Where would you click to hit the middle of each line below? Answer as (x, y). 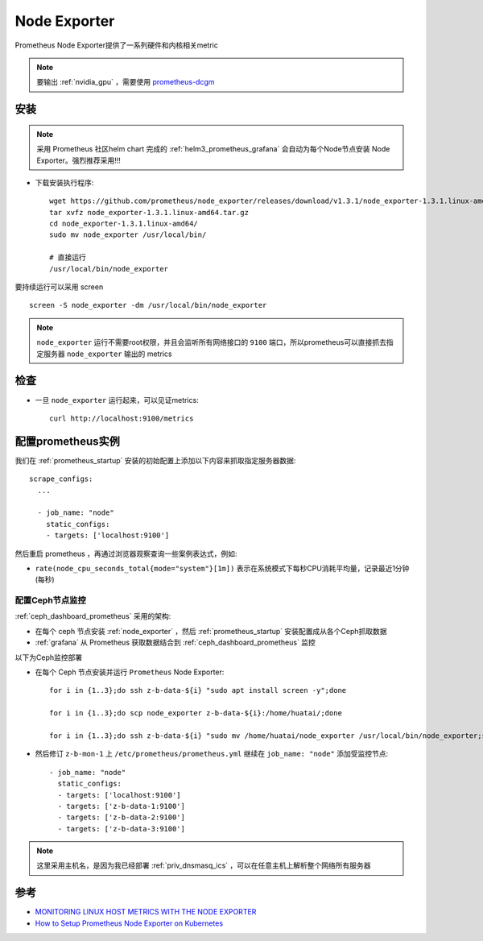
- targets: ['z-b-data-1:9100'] (121, 806)
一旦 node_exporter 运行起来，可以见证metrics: (117, 400)
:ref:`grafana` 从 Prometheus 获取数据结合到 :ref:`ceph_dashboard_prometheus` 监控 (175, 643)
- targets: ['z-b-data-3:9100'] (121, 829)
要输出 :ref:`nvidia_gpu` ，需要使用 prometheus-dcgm (126, 82)
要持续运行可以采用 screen (59, 287)
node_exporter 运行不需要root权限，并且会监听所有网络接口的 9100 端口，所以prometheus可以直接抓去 (211, 342)
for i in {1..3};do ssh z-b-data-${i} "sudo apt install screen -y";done (198, 690)
